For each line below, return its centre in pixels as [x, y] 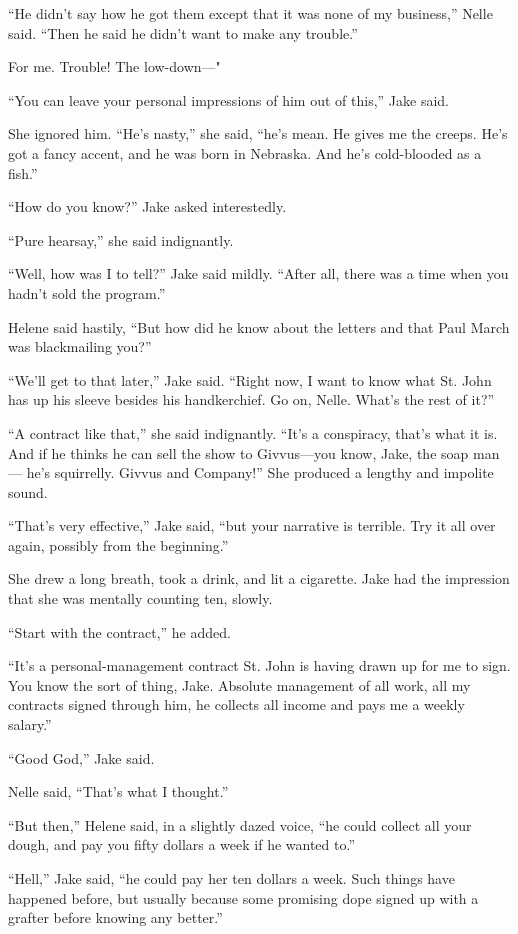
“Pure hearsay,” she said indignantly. [121, 239]
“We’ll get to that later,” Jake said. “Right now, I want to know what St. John [250, 379]
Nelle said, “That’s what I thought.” [118, 791]
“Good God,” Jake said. [81, 757]
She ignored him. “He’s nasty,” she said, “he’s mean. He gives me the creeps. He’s [258, 133]
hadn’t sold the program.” [87, 292]
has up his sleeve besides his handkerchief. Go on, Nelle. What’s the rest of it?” [251, 399]
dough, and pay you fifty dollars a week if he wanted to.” [182, 844]
